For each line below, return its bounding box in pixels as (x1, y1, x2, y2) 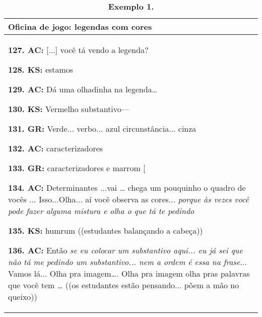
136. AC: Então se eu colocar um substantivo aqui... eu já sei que (8, 244, 243, 256)
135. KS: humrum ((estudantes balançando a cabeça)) (8, 225, 203, 236)
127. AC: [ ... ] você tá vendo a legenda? (8, 44, 149, 56)
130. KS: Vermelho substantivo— (8, 103, 129, 115)
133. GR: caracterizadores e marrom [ (8, 162, 146, 174)
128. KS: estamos (8, 64, 74, 75)
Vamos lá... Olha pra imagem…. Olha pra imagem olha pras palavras (8, 268, 250, 279)
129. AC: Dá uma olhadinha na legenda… (8, 83, 158, 95)
